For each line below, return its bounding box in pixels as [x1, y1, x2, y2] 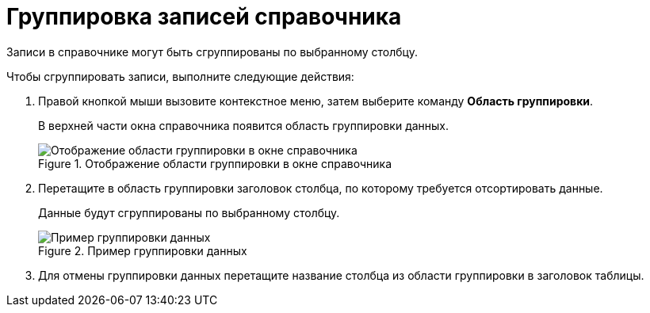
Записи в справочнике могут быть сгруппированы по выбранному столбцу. [6, 44, 418, 59]
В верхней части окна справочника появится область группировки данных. [38, 118, 449, 132]
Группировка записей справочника [6, 3, 402, 30]
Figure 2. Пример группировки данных [38, 243, 247, 258]
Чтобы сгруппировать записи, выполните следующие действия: [6, 69, 354, 83]
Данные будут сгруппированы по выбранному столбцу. [38, 205, 340, 219]
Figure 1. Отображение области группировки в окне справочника [38, 156, 392, 170]
